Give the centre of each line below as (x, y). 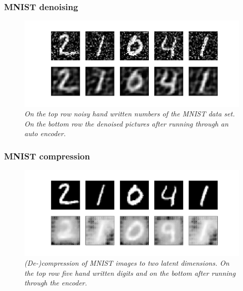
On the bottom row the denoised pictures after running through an (127, 123)
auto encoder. (45, 133)
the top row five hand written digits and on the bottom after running (130, 273)
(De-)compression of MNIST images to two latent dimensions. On (127, 263)
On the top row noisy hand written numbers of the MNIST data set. (130, 114)
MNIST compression (47, 156)
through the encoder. (56, 283)
